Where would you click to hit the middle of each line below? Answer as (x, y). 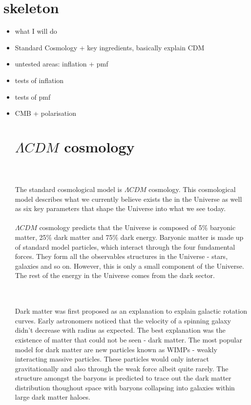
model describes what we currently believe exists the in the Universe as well (128, 199)
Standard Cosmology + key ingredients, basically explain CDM (110, 47)
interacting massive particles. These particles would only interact (112, 359)
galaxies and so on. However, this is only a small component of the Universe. (129, 266)
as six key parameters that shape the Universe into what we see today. (120, 208)
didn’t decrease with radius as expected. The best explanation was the (120, 330)
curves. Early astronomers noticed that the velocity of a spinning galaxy (123, 320)
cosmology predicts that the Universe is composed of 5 (121, 227)
